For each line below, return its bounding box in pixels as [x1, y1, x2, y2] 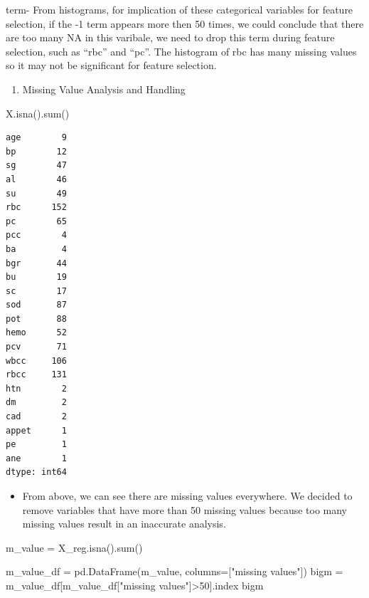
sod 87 [6, 300, 67, 310]
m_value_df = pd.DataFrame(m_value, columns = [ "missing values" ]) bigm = [6, 564, 343, 579]
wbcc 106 [6, 355, 67, 366]
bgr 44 [6, 258, 67, 268]
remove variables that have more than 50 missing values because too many [22, 502, 348, 517]
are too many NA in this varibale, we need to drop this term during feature [6, 30, 335, 45]
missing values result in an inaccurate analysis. [22, 516, 226, 531]
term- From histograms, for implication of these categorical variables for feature [6, 2, 353, 16]
